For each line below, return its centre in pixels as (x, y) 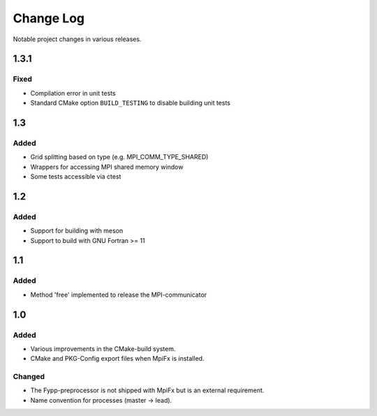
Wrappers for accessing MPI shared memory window (107, 167)
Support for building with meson (77, 231)
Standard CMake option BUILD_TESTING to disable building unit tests (130, 103)
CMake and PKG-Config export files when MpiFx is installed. (117, 359)
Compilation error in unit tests (73, 93)
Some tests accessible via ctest (76, 177)
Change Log (49, 18)
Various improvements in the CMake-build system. (103, 348)
